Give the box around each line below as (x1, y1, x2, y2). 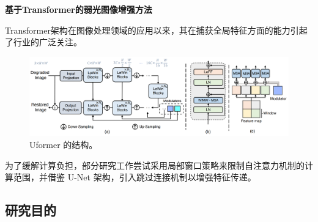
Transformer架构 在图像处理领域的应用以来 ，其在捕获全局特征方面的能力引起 (5, 23, 308, 36)
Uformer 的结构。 (29, 138, 98, 150)
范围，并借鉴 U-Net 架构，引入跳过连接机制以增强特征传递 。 (13, 171, 256, 183)
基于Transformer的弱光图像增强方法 (5, 3, 152, 15)
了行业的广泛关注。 (5, 35, 82, 48)
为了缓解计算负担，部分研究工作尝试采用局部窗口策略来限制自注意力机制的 (5, 158, 305, 171)
